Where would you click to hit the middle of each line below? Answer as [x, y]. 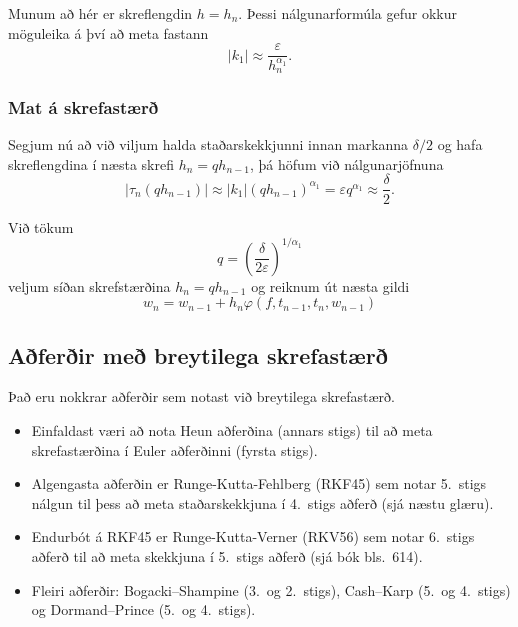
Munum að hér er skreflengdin [100, 13]
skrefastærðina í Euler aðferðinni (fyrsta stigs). [174, 449]
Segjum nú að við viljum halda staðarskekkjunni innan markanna [208, 144]
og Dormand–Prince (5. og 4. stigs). [143, 609]
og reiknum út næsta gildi [330, 285]
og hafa [460, 144]
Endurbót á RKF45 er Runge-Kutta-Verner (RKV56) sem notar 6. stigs [253, 536]
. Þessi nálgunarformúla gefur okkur [348, 13]
